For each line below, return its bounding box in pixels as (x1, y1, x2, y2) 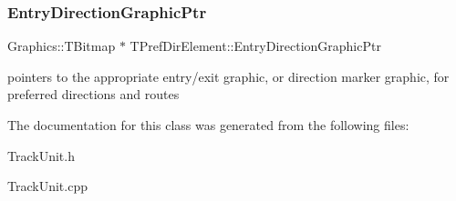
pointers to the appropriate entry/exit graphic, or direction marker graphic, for (7, 66, 450, 85)
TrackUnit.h (7, 146, 75, 165)
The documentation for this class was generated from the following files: (7, 116, 409, 134)
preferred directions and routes (7, 85, 180, 104)
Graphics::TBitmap (7, 36, 116, 55)
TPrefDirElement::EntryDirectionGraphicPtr (130, 36, 381, 55)
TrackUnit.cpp (7, 176, 88, 196)
